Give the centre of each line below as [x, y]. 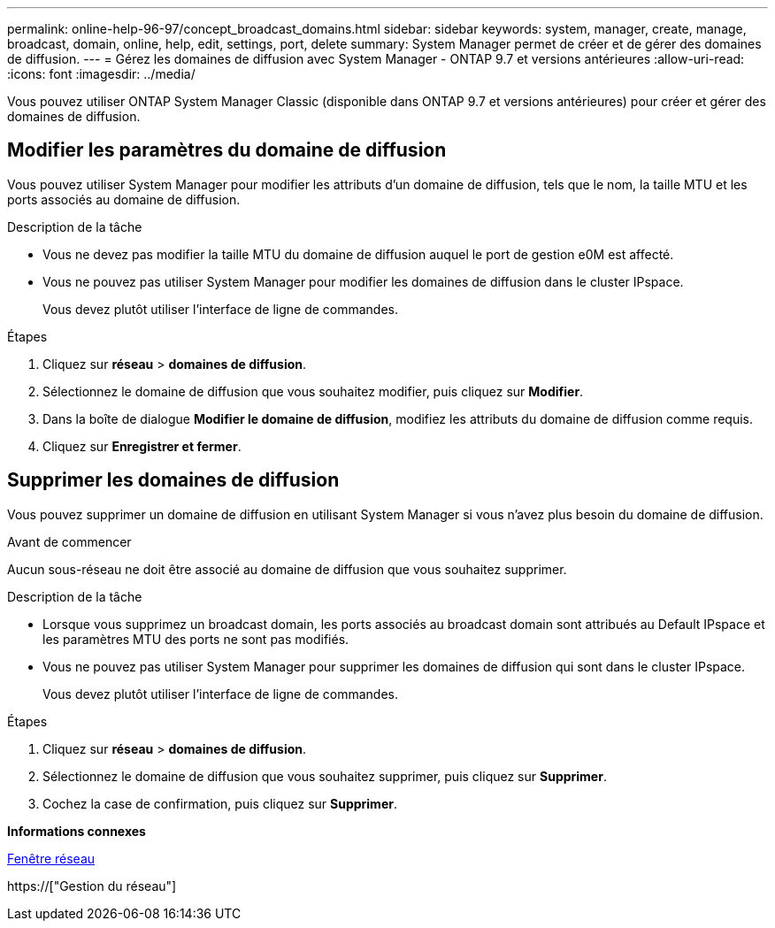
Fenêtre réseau [51, 858]
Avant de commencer [69, 541]
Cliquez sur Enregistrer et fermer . [142, 446]
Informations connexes [77, 831]
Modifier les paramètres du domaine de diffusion [227, 150]
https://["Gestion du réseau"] [92, 886]
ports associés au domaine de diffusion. [124, 199]
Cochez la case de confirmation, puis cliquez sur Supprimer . [220, 803]
